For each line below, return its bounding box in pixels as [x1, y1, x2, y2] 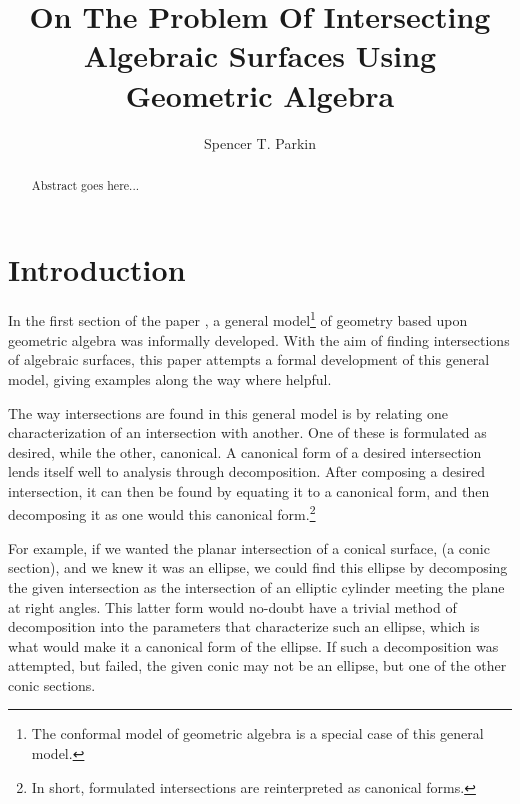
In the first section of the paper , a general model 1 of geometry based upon [8, 307, 468, 331]
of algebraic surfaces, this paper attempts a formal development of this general [8, 349, 490, 370]
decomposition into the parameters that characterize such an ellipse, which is [8, 616, 480, 637]
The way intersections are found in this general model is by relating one [8, 402, 448, 423]
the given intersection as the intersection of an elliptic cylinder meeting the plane [8, 576, 505, 597]
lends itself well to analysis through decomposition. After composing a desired [8, 461, 486, 482]
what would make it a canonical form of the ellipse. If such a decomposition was [8, 635, 499, 656]
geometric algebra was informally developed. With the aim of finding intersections [8, 329, 510, 350]
